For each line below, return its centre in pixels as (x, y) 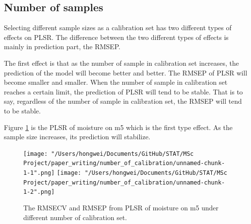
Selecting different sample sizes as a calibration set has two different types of (118, 28)
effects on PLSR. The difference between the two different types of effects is (116, 37)
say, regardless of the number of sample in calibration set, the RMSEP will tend (123, 101)
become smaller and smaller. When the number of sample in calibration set (116, 82)
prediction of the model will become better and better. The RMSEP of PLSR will (126, 72)
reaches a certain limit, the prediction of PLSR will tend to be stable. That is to (124, 91)
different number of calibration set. (75, 217)
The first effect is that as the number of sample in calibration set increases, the (122, 63)
